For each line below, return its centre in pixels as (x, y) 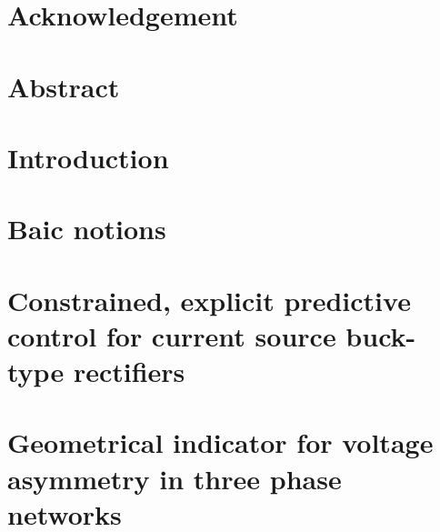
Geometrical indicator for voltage (220, 442)
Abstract (64, 86)
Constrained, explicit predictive (209, 300)
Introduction (88, 157)
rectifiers (129, 371)
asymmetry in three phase (175, 478)
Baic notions (87, 229)
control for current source (172, 335)
